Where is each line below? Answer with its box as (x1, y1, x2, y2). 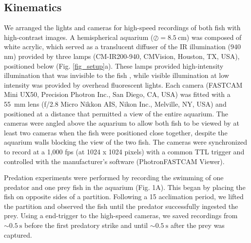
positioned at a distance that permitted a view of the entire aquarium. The (4, 108, 228, 118)
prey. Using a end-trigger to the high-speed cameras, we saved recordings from (4, 210, 238, 221)
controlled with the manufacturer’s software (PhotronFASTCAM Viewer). (4, 156, 225, 166)
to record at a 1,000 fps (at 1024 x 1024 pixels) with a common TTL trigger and (4, 146, 245, 156)
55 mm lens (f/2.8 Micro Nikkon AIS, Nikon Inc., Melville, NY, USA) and (4, 98, 227, 109)
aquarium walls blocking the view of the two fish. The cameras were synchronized (4, 137, 247, 147)
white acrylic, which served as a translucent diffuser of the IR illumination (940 (4, 41, 241, 52)
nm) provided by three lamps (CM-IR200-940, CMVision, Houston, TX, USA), (4, 51, 240, 61)
